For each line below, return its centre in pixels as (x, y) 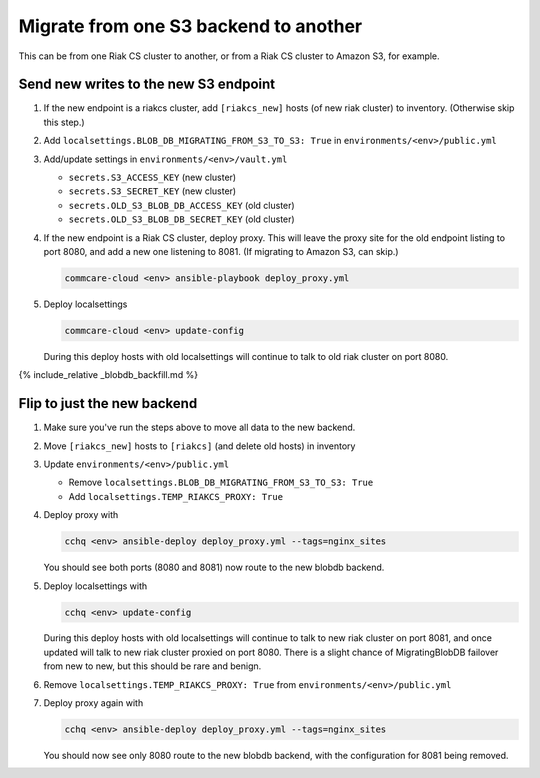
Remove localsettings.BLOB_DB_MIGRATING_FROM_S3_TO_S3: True (221, 482)
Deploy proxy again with (93, 703)
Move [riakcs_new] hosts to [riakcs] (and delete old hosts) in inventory (199, 446)
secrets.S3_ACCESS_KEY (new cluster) (152, 177)
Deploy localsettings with (95, 586)
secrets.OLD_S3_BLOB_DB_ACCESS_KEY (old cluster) (181, 205)
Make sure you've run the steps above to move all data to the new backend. (199, 427)
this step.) (64, 122)
